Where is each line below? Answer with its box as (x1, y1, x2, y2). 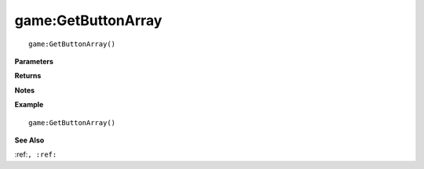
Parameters (14, 56, 54, 66)
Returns (14, 71, 42, 81)
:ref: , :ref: (14, 149, 57, 160)
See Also (14, 135, 45, 145)
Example (14, 100, 44, 110)
